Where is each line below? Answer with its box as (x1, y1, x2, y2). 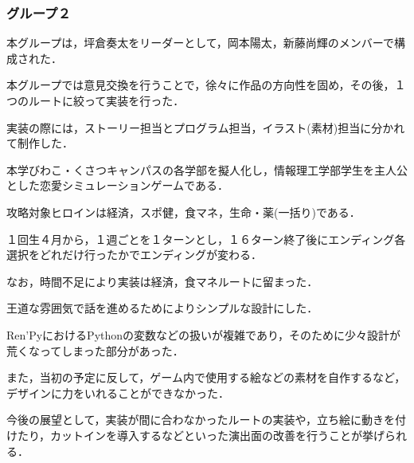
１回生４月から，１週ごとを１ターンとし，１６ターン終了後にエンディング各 (6, 230, 406, 247)
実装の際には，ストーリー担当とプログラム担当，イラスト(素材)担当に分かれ (6, 119, 405, 135)
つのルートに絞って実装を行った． (6, 92, 185, 108)
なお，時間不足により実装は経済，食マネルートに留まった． (6, 273, 318, 289)
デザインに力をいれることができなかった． (6, 384, 229, 401)
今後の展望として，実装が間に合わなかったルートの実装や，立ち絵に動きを (6, 411, 396, 428)
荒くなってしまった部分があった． (6, 342, 184, 359)
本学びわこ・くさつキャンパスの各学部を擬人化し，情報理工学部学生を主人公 (6, 161, 408, 178)
